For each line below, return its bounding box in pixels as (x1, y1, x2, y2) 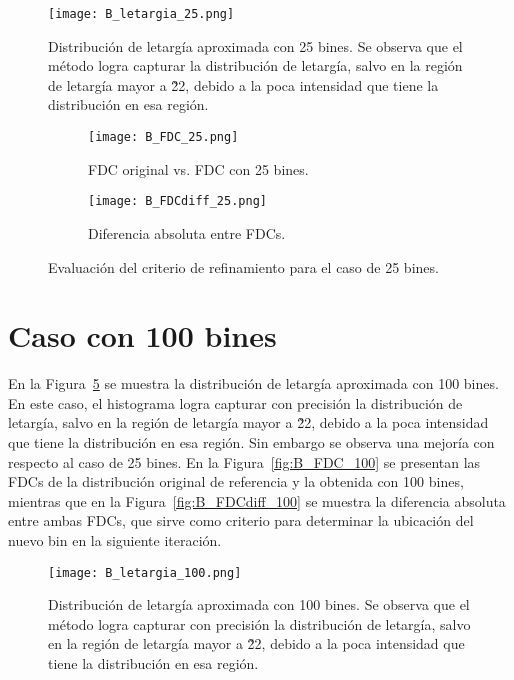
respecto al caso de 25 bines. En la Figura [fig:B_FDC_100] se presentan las (8, 451, 481, 472)
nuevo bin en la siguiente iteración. (8, 530, 222, 550)
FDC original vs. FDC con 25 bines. (88, 158, 309, 179)
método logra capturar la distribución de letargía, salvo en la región (48, 55, 463, 76)
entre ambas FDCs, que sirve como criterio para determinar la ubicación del (8, 510, 474, 531)
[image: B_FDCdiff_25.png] (88, 194, 267, 209)
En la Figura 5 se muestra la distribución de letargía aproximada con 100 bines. (8, 373, 499, 394)
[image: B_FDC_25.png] (88, 130, 239, 145)
